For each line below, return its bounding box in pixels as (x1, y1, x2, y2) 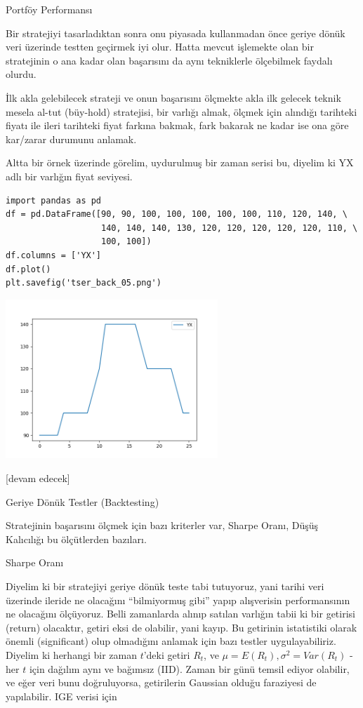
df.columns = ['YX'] (6, 250, 102, 260)
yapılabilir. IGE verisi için (6, 688, 117, 703)
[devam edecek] (6, 471, 70, 486)
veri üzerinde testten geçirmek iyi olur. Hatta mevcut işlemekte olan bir (6, 39, 314, 54)
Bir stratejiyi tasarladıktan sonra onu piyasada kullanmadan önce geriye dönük (6, 25, 345, 40)
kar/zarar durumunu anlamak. (6, 131, 137, 146)
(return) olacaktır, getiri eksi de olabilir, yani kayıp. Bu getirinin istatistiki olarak (6, 620, 357, 634)
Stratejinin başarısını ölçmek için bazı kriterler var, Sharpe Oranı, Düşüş (6, 518, 318, 533)
